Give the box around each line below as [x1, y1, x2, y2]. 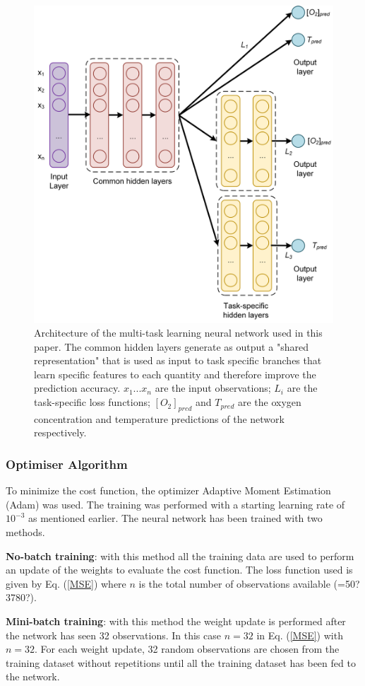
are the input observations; [155, 380, 271, 395]
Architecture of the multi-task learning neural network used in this [34, 325, 323, 340]
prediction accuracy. [34, 380, 121, 395]
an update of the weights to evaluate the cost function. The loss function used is [6, 562, 353, 577]
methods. [6, 525, 45, 540]
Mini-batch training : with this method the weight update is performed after [6, 614, 346, 629]
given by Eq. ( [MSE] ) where [6, 576, 126, 591]
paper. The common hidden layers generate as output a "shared [34, 339, 309, 354]
